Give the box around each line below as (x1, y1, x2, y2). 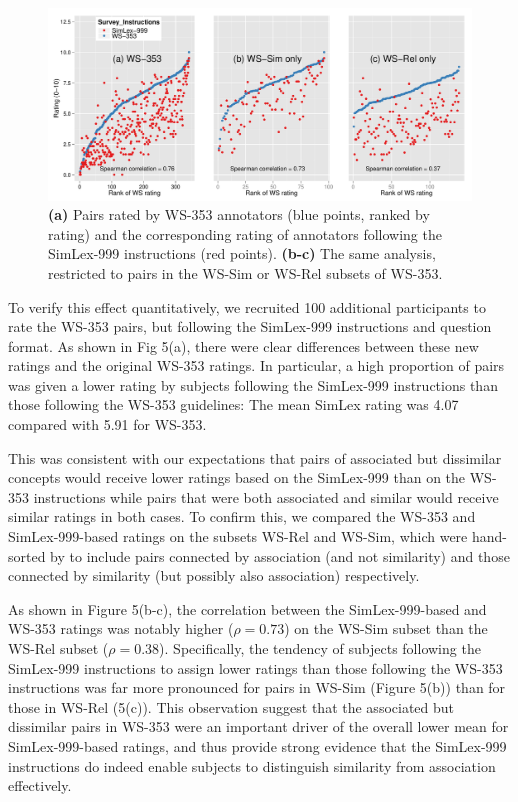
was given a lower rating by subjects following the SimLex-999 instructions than (8, 374, 498, 395)
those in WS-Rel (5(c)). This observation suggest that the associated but (8, 696, 455, 717)
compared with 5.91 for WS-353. (8, 414, 207, 435)
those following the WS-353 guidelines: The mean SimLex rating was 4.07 (8, 394, 459, 415)
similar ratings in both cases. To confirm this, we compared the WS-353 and (8, 506, 476, 527)
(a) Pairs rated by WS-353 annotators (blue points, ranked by (48, 204, 430, 225)
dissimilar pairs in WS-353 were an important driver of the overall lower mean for (8, 716, 509, 737)
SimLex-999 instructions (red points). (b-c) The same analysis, (48, 243, 436, 264)
